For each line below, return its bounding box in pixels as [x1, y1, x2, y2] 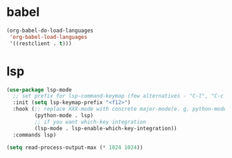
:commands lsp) [12, 131, 57, 139]
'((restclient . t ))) [9, 39, 72, 47]
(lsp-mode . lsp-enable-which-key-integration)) [34, 125, 177, 132]
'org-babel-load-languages [9, 33, 88, 40]
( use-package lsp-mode [6, 86, 72, 94]
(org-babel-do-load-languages [6, 27, 94, 34]
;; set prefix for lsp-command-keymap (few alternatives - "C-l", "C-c [12, 93, 224, 100]
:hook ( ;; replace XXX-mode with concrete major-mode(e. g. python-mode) [12, 105, 230, 113]
